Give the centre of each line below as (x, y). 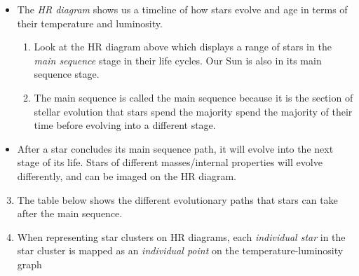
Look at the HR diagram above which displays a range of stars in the (183, 47)
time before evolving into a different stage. (125, 125)
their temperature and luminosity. (90, 23)
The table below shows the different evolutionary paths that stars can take (177, 199)
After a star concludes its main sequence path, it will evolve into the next (175, 148)
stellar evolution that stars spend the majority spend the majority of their (193, 111)
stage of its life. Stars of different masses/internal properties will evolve (170, 162)
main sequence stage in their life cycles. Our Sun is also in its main (178, 60)
